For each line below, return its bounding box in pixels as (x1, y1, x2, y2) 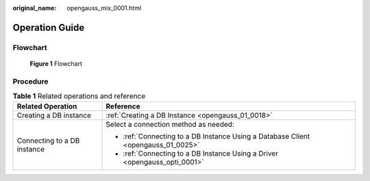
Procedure (12, 76, 49, 86)
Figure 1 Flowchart (29, 59, 82, 68)
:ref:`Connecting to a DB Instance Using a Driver (123, 149, 279, 158)
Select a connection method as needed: (106, 120, 234, 130)
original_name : (12, 4, 57, 12)
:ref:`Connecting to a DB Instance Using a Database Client (123, 132, 310, 141)
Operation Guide (12, 21, 85, 34)
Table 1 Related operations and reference (12, 91, 146, 101)
